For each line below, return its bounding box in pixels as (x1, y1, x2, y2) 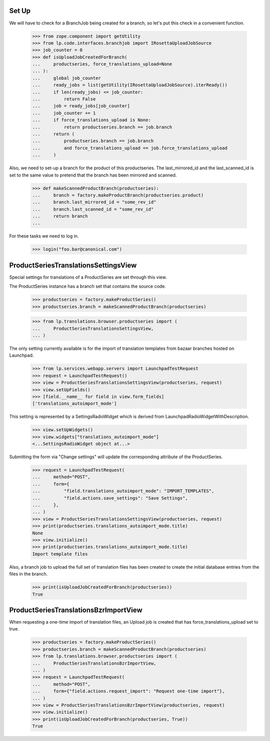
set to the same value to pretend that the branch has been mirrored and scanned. (9, 172, 177, 178)
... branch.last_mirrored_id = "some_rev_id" (32, 199, 156, 205)
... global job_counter (32, 75, 101, 81)
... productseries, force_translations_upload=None (32, 61, 172, 67)
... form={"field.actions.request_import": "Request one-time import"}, (32, 689, 225, 694)
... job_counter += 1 (32, 110, 96, 116)
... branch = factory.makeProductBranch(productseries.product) (32, 192, 204, 198)
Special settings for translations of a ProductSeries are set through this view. (9, 274, 167, 280)
